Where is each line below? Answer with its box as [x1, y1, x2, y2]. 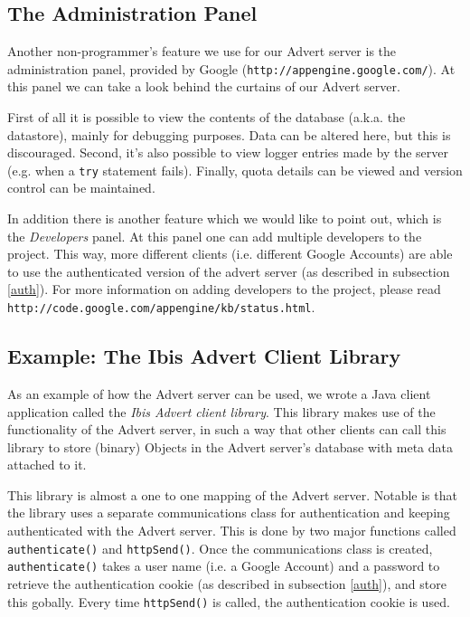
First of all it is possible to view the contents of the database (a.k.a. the [7, 108, 406, 127]
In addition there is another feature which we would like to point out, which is [7, 209, 442, 228]
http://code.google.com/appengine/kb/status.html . [7, 298, 315, 317]
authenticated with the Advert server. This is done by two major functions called [7, 521, 456, 540]
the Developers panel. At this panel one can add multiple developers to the [7, 226, 422, 245]
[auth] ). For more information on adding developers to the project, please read [7, 280, 441, 299]
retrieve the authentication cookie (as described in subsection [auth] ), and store [7, 574, 446, 593]
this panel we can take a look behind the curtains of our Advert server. [7, 77, 400, 96]
